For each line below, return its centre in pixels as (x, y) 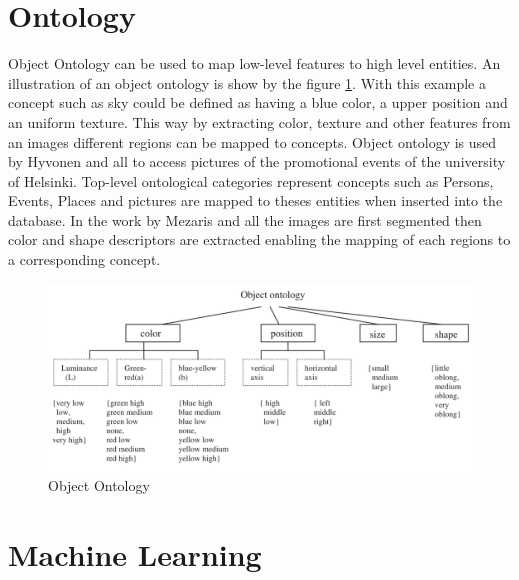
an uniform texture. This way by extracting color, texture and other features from (259, 121)
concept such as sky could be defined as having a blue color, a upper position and (258, 102)
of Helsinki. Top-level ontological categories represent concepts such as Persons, (251, 180)
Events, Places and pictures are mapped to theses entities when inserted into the (255, 200)
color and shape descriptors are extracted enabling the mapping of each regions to (259, 239)
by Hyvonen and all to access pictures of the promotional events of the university (257, 161)
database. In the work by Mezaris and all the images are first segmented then (245, 219)
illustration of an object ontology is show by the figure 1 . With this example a (247, 82)
